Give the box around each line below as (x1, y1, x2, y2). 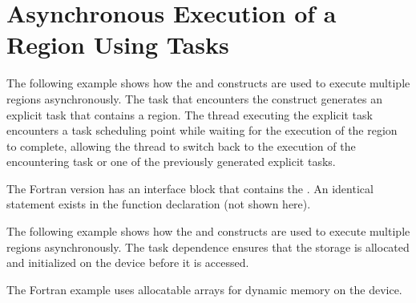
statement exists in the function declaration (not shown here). (6, 196, 311, 212)
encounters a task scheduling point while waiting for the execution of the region (6, 122, 398, 139)
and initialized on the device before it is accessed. (6, 254, 249, 271)
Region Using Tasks (6, 28, 229, 61)
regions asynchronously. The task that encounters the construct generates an (6, 90, 382, 107)
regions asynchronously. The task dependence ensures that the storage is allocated (6, 238, 410, 255)
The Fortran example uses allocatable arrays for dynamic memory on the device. (6, 281, 402, 297)
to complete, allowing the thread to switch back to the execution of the (6, 137, 356, 154)
